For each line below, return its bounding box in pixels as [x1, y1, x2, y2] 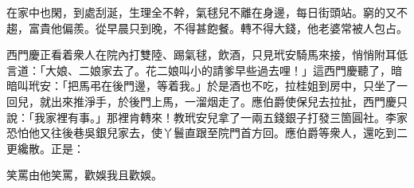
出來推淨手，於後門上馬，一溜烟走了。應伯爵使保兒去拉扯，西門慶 [50, 92, 396, 109]
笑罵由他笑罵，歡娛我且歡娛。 [6, 166, 162, 183]
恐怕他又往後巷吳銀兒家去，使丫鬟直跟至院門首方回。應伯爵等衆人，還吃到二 [6, 124, 408, 141]
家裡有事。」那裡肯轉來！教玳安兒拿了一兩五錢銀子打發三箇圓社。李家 [45, 108, 408, 125]
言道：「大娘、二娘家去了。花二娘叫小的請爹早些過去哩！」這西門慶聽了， [6, 61, 391, 78]
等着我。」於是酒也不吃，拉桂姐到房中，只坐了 [156, 77, 396, 94]
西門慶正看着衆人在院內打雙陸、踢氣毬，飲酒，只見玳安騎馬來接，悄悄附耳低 [6, 46, 408, 63]
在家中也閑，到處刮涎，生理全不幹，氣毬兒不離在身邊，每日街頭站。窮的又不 [6, 4, 408, 20]
